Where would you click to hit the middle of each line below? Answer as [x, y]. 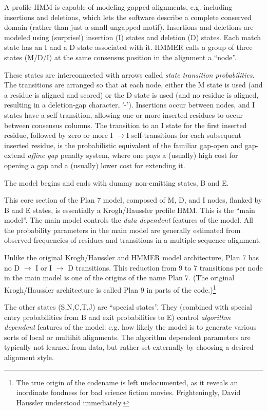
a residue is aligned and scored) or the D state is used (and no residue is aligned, [131, 94]
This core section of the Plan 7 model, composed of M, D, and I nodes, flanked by [133, 200]
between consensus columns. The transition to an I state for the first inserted [126, 125]
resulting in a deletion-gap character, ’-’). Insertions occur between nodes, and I [130, 105]
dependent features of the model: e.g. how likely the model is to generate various [130, 327]
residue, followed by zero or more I [59, 135]
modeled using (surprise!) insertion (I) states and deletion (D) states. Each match [133, 37]
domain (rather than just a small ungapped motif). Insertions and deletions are [129, 27]
